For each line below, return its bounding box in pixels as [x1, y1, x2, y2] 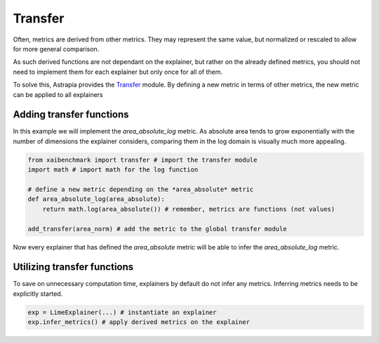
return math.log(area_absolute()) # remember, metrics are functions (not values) [42, 205, 335, 213]
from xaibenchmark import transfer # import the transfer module [27, 155, 258, 164]
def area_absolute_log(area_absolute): [27, 195, 165, 203]
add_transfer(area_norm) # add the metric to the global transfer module [27, 225, 287, 233]
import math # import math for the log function [27, 166, 199, 174]
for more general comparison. [13, 44, 100, 53]
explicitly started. [13, 289, 63, 298]
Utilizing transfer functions [13, 261, 134, 273]
